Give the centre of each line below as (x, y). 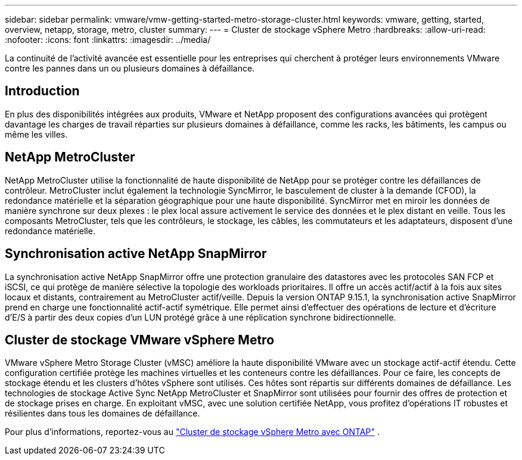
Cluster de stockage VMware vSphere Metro (140, 340)
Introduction (42, 91)
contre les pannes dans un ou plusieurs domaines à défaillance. (130, 68)
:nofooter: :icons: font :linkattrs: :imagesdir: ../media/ (108, 40)
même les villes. (36, 134)
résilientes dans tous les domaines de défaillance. (102, 414)
